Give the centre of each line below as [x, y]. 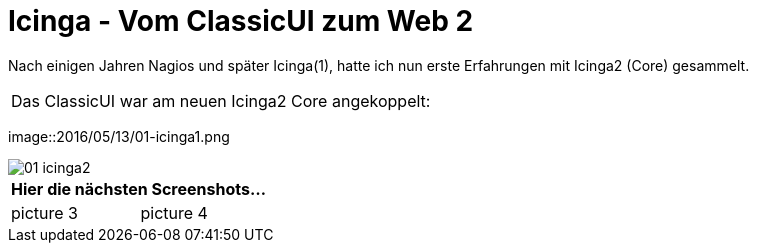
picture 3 [44, 212]
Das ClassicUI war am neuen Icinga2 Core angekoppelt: [221, 100]
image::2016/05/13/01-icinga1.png [119, 136]
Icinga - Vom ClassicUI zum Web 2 [241, 21]
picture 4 [174, 212]
